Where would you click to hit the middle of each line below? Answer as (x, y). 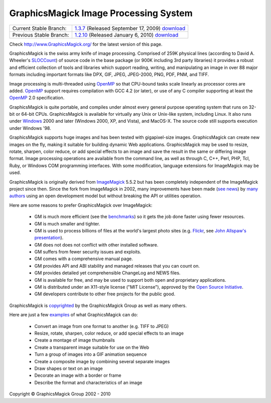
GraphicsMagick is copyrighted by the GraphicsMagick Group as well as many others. (98, 305)
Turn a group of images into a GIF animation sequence (91, 354)
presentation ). (49, 238)
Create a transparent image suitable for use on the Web (92, 347)
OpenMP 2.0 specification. (37, 98)
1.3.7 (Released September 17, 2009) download (130, 28)
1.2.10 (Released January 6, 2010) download (126, 35)
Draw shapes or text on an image (69, 368)
